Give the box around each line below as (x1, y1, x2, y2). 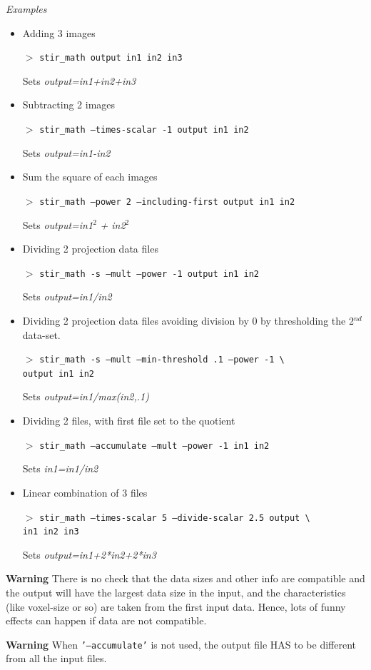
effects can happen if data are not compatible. (6, 613, 207, 628)
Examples (6, 1, 47, 16)
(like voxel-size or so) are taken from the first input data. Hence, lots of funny (6, 599, 346, 614)
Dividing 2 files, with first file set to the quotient (22, 413, 235, 428)
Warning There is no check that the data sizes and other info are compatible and (6, 571, 365, 586)
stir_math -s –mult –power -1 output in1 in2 (39, 268, 259, 279)
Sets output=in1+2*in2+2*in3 (22, 547, 156, 562)
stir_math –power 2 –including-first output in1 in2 (39, 196, 295, 207)
